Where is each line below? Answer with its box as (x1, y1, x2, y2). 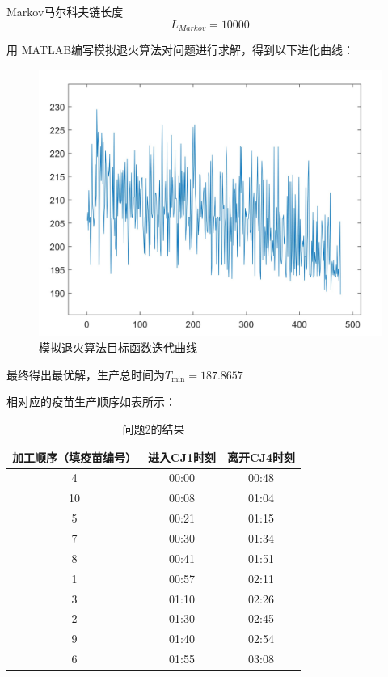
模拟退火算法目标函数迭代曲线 (39, 339, 197, 356)
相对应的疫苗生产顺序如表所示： (6, 393, 176, 410)
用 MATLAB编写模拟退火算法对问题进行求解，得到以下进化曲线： (6, 41, 355, 58)
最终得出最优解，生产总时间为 (6, 366, 165, 383)
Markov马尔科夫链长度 (6, 3, 124, 19)
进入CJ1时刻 (148, 448, 216, 465)
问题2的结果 (122, 421, 185, 438)
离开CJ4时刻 (227, 448, 295, 465)
